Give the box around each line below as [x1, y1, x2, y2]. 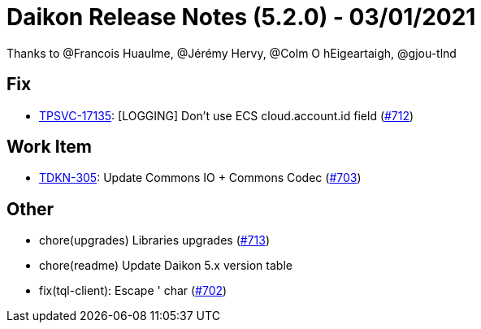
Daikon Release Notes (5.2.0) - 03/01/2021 [6, 3, 476, 31]
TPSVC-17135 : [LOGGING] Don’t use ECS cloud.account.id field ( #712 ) [39, 108, 414, 123]
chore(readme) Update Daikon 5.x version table [39, 258, 292, 273]
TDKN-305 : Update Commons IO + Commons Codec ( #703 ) [39, 171, 362, 185]
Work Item [6, 136, 93, 158]
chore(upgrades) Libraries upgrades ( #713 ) [39, 233, 270, 248]
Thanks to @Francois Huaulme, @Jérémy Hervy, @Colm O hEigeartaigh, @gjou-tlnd [6, 45, 457, 60]
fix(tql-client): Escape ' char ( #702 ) [39, 284, 227, 298]
